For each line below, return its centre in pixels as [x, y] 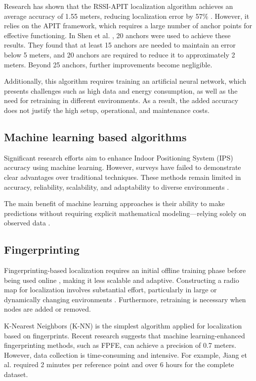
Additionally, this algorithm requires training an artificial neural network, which [125, 81]
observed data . [27, 223]
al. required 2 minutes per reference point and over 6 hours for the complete [119, 364]
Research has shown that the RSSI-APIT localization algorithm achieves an [119, 6]
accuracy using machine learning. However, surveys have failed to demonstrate [123, 167]
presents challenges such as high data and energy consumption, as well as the [121, 90]
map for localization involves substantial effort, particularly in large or [110, 290]
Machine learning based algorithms [95, 136]
